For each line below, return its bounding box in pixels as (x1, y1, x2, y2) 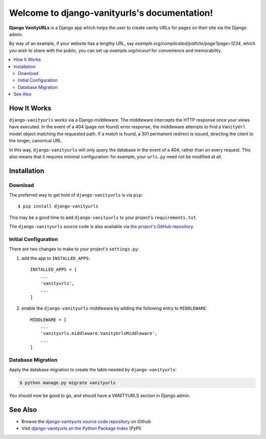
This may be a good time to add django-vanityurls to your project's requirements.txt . (9, 214, 198, 220)
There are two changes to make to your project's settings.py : (9, 246, 139, 252)
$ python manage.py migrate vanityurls (19, 380, 116, 386)
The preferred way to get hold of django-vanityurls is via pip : (9, 192, 143, 198)
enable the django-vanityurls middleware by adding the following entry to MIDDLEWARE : (21, 305, 207, 311)
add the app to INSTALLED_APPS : (21, 255, 90, 261)
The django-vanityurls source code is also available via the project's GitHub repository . (9, 224, 195, 230)
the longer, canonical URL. (9, 138, 63, 144)
